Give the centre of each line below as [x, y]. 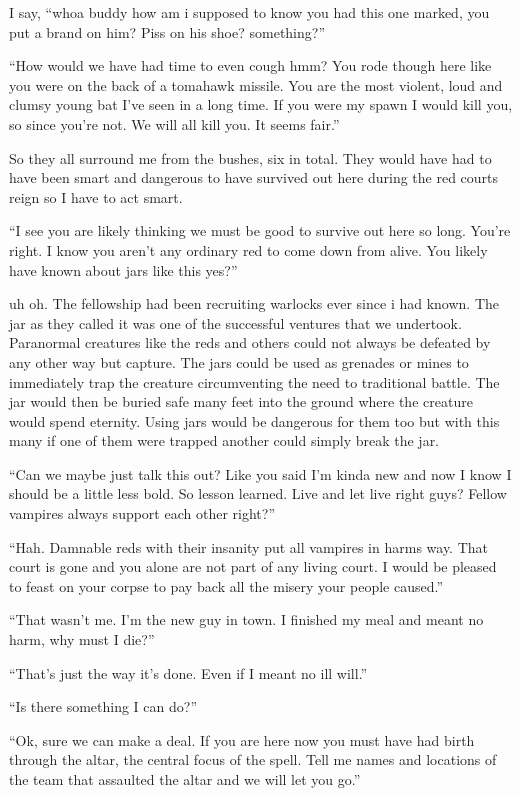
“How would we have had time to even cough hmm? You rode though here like [250, 65]
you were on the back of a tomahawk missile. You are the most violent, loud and [256, 84]
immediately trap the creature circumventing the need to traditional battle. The [254, 381]
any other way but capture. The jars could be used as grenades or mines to [239, 361]
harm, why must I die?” [82, 639]
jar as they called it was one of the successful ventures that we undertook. [235, 322]
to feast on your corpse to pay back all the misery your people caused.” [226, 585]
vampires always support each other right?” [142, 513]
